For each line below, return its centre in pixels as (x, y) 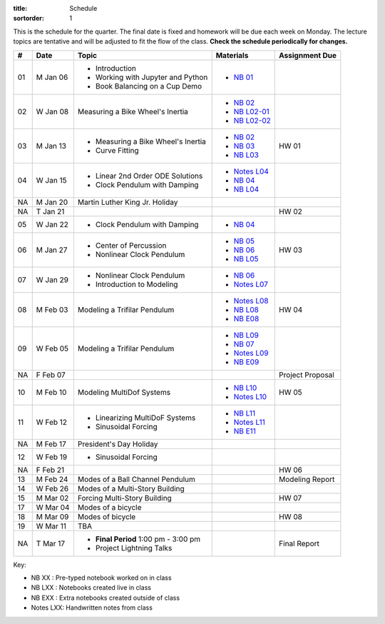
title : (20, 8)
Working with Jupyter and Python (152, 77)
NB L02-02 (252, 120)
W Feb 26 (52, 488)
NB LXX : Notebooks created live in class (91, 588)
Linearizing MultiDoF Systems (145, 418)
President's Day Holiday (118, 444)
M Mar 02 (52, 498)
